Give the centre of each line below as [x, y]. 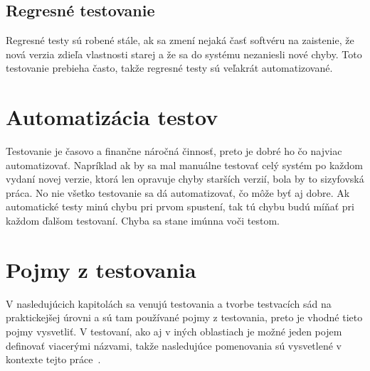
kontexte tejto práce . [53, 359]
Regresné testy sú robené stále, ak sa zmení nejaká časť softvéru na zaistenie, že [180, 40]
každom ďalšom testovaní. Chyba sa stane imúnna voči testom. [143, 221]
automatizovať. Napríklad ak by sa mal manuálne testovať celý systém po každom [184, 165]
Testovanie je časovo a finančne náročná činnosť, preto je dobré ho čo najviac [174, 151]
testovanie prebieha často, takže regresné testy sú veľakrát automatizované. [169, 68]
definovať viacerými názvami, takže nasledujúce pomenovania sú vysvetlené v [174, 345]
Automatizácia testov [112, 117]
